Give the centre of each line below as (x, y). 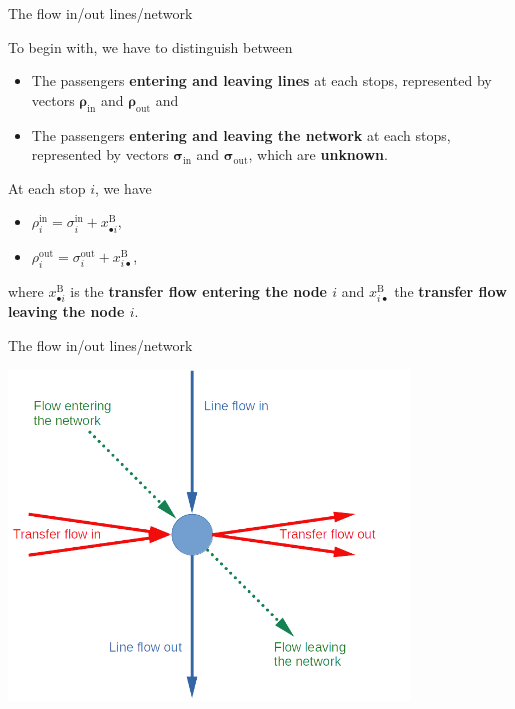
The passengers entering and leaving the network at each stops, (241, 134)
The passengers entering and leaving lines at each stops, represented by (261, 80)
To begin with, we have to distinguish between (150, 46)
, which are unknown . (318, 154)
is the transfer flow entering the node (198, 290)
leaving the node (66, 311)
